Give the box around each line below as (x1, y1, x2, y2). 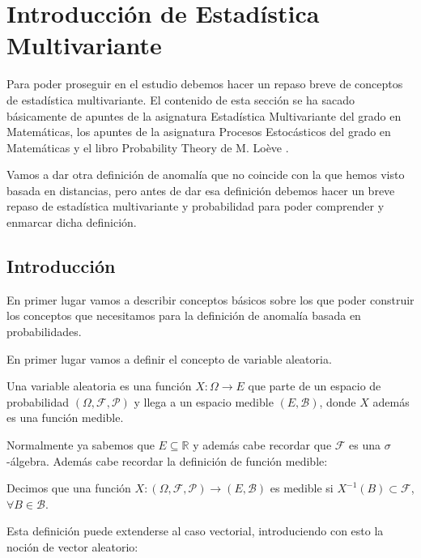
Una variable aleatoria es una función (6, 377, 192, 394)
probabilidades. (6, 323, 82, 340)
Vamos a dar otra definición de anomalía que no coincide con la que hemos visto (6, 166, 405, 183)
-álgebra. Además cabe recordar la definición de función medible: (6, 452, 328, 469)
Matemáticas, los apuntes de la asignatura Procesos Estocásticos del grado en (6, 123, 391, 140)
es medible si (270, 479, 334, 496)
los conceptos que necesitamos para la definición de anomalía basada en (6, 307, 361, 324)
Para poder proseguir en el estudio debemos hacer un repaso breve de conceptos (6, 75, 403, 92)
